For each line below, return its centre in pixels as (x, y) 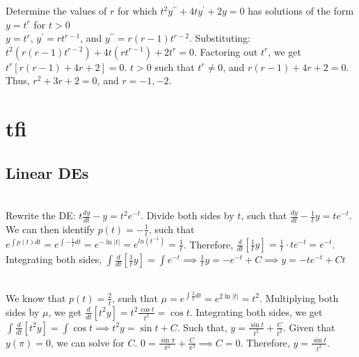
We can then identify (50, 229)
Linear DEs (47, 172)
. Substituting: (220, 38)
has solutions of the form (301, 10)
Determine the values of (56, 10)
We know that (36, 297)
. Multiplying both (299, 297)
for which (137, 10)
